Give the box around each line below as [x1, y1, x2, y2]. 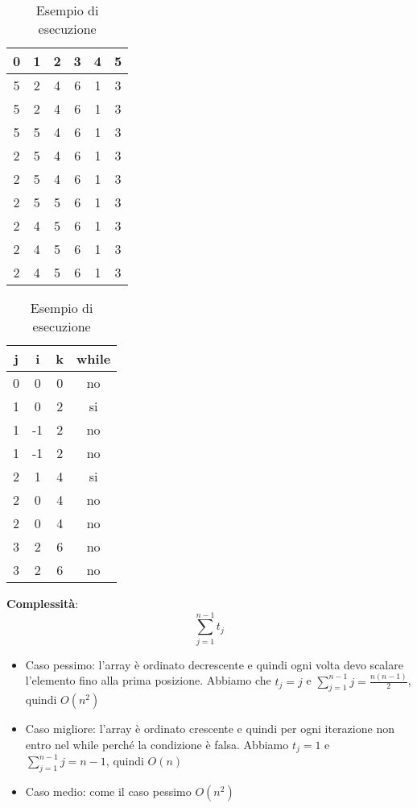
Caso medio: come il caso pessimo [25, 783, 192, 800]
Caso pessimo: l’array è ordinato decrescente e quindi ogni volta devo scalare [25, 656, 403, 673]
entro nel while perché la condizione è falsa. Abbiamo [25, 736, 289, 753]
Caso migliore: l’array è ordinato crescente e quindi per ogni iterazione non [25, 720, 394, 737]
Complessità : [6, 595, 79, 611]
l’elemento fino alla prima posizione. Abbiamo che [25, 672, 271, 689]
